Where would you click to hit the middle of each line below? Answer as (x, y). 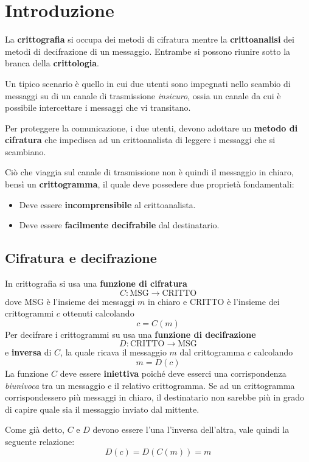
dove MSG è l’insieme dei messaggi (70, 301)
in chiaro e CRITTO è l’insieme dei (214, 301)
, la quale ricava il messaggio (113, 352)
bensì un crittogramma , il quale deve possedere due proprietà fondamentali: (150, 184)
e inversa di (28, 352)
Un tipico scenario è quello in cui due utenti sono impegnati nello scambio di (148, 83)
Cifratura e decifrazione (81, 258)
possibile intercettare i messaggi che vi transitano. (98, 107)
